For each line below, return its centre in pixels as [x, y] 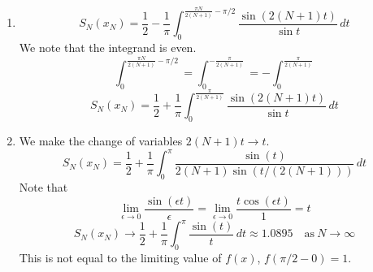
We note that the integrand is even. [108, 47]
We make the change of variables [101, 141]
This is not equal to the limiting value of [120, 257]
